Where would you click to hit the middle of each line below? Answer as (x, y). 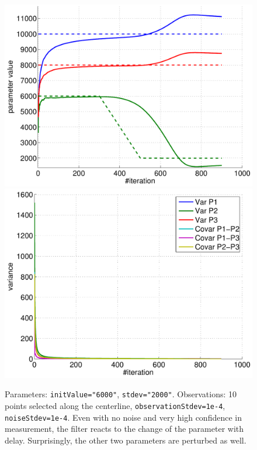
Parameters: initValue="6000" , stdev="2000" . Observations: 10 (121, 394)
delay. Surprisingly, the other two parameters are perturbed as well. (126, 440)
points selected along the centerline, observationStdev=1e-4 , (115, 406)
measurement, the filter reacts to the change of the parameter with (124, 429)
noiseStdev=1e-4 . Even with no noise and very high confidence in (123, 417)
